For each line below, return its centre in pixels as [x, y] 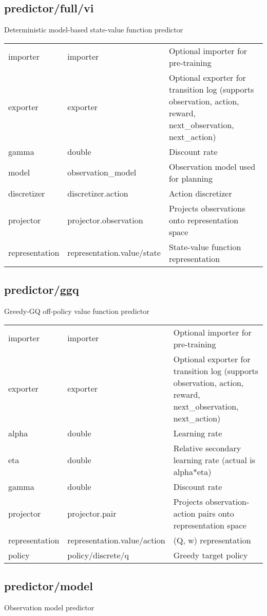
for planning [190, 178]
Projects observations [207, 208]
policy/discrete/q [98, 555]
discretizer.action [98, 193]
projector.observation [105, 220]
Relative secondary [207, 448]
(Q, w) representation [212, 540]
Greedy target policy [211, 555]
